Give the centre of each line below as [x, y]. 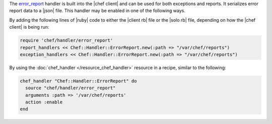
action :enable [44, 102]
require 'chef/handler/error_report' [66, 41]
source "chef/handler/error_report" [71, 88]
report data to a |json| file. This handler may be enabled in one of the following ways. [97, 11]
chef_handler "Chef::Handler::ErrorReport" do [78, 81]
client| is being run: [29, 27]
